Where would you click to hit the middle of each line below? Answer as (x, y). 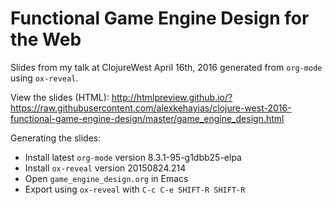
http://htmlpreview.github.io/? (172, 97)
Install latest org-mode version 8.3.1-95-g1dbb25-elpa (133, 157)
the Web (46, 39)
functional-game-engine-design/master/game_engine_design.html (147, 118)
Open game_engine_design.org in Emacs (106, 178)
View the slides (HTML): (60, 97)
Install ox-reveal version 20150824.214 (105, 168)
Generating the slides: (56, 138)
